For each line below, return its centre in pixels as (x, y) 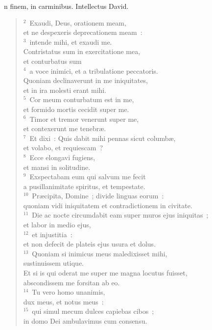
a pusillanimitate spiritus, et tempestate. (84, 186)
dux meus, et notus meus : (63, 301)
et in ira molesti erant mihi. (65, 90)
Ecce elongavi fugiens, (62, 157)
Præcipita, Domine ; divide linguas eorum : (98, 196)
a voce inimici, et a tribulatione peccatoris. (94, 70)
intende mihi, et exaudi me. (71, 41)
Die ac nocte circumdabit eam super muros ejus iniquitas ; (120, 215)
